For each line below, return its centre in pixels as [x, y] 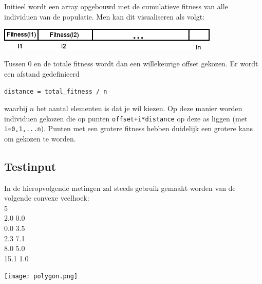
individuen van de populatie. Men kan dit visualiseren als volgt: [104, 16]
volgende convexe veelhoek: [47, 198]
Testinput [30, 166]
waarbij [16, 108]
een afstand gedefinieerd [42, 73]
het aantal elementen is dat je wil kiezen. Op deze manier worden [139, 108]
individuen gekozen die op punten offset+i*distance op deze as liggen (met [126, 118]
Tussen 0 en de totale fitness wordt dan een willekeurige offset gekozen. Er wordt [131, 64]
